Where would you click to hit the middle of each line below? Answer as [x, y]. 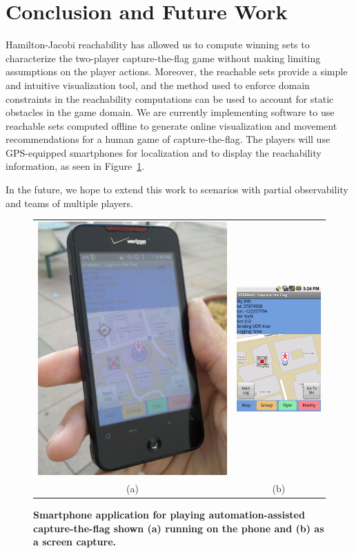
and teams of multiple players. [69, 203]
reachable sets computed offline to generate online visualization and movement [171, 125]
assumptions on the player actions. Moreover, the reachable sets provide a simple [177, 71]
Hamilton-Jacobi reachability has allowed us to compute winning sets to [158, 45]
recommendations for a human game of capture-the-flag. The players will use [168, 139]
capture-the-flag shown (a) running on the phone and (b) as [179, 528]
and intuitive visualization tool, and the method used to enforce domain [158, 85]
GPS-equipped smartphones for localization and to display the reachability [164, 152]
